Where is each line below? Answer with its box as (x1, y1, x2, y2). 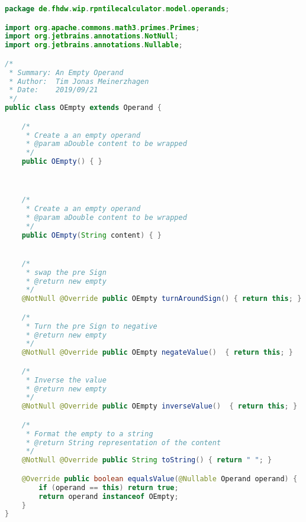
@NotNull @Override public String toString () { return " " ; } (21, 456, 272, 465)
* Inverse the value (25, 375, 107, 384)
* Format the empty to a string (25, 429, 153, 438)
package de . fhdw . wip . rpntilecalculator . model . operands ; (5, 5, 230, 13)
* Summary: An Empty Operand (9, 68, 124, 77)
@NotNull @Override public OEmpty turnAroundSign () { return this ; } (21, 294, 302, 303)
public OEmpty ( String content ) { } (21, 231, 162, 239)
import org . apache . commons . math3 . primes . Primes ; (5, 23, 200, 32)
